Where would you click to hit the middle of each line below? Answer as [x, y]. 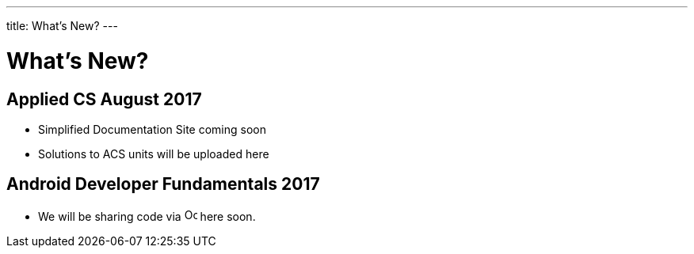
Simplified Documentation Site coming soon [152, 129]
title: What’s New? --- [62, 26]
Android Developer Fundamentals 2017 [163, 184]
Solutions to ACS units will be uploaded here [154, 154]
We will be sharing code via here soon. [147, 216]
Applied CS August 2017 [104, 99]
